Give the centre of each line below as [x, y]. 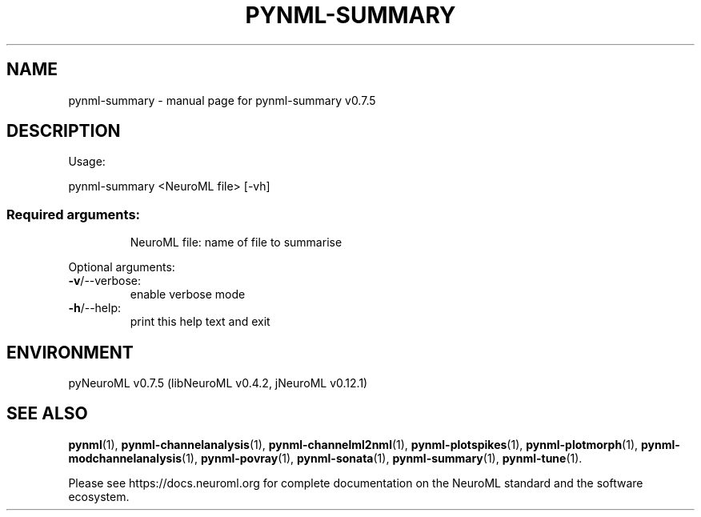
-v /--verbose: [105, 281]
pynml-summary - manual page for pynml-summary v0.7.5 [222, 100]
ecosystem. [99, 496]
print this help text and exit [200, 322]
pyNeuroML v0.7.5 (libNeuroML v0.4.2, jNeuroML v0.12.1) [218, 383]
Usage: [87, 162]
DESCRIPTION [64, 131]
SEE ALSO [47, 414]
